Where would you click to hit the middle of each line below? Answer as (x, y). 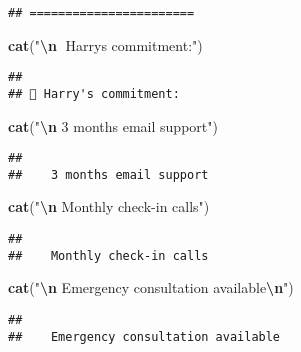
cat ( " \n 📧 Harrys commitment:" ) (105, 44)
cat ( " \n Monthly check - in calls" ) (109, 206)
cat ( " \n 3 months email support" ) (113, 125)
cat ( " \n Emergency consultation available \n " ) (151, 287)
